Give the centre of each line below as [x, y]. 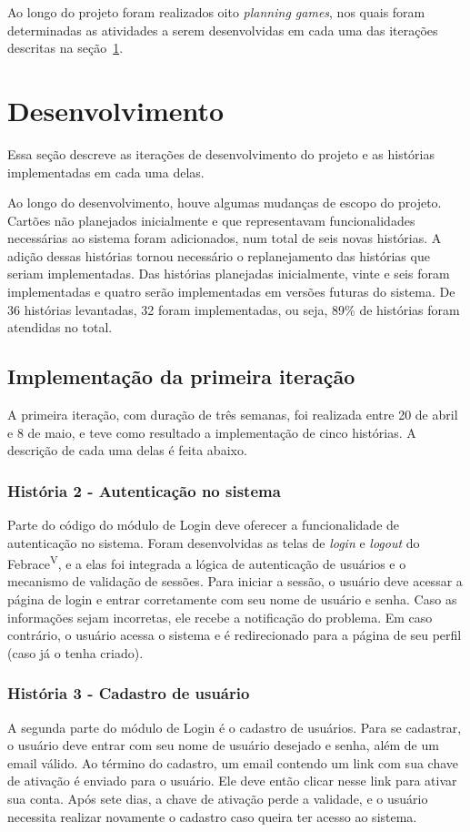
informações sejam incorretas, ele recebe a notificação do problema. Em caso [220, 617]
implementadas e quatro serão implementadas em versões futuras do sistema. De [231, 292]
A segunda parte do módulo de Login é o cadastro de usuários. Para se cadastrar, [235, 727]
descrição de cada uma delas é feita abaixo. [127, 450]
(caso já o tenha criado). [75, 652]
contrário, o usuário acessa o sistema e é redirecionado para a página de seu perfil [235, 635]
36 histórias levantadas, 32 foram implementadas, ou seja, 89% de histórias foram [234, 309]
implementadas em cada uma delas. [106, 172]
